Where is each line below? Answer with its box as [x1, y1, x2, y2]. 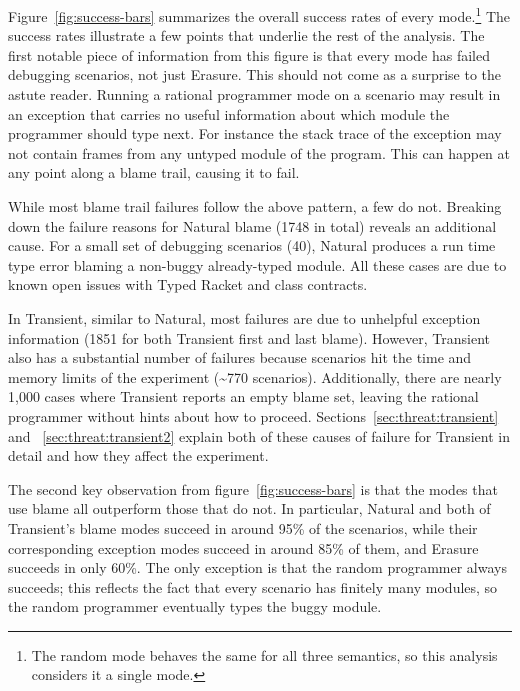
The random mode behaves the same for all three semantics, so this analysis [31, 644, 498, 665]
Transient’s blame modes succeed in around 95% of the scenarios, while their [8, 517, 478, 538]
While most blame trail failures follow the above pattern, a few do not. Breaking [8, 196, 502, 216]
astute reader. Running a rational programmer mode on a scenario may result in [8, 84, 501, 105]
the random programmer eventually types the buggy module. [8, 596, 382, 617]
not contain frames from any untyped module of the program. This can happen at [8, 142, 511, 163]
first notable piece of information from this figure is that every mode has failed [8, 44, 490, 65]
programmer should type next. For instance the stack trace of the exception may [8, 123, 502, 144]
